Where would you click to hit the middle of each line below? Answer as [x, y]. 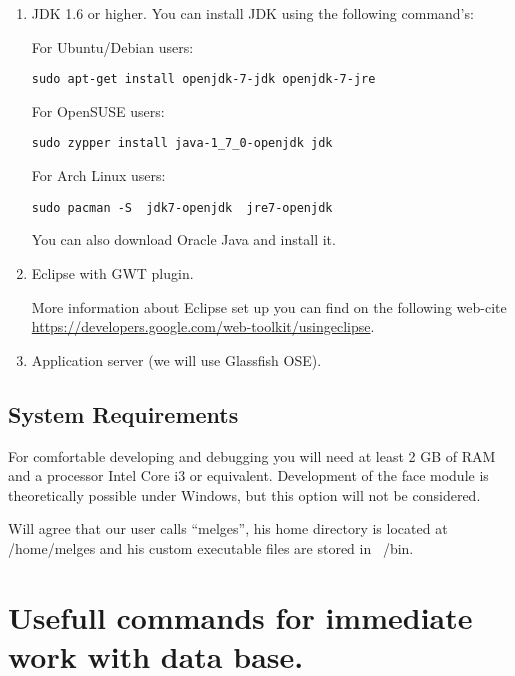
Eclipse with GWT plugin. [112, 272]
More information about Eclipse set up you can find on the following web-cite [269, 306]
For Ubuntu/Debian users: [112, 46]
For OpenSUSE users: [98, 110]
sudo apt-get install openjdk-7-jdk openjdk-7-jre [203, 79]
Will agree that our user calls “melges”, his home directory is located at [228, 528]
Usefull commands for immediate [240, 616]
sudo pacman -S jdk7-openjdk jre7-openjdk [182, 207]
